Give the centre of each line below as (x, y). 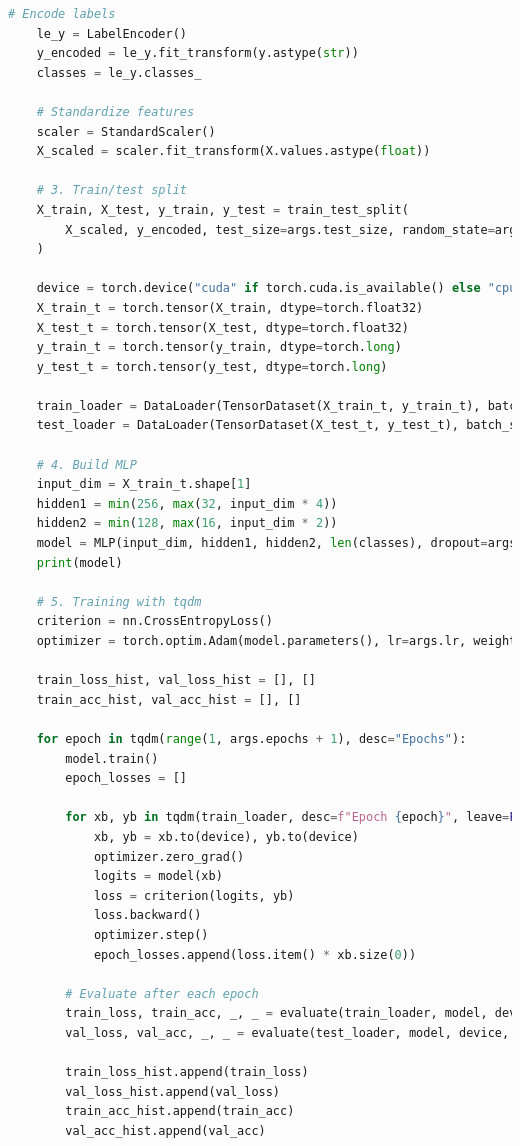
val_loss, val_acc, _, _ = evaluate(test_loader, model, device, (287, 1032)
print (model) (79, 562)
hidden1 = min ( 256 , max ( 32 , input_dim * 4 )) (187, 503)
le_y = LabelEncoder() (111, 33)
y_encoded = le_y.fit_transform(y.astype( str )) (197, 53)
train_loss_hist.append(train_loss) (187, 1072)
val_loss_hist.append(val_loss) (173, 1091)
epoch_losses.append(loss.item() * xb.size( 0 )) (255, 954)
